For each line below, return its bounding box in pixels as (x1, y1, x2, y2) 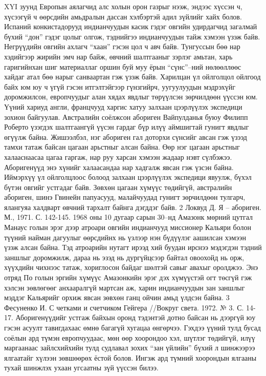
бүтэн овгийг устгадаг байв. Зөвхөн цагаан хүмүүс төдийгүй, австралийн (4, 181, 232, 192)
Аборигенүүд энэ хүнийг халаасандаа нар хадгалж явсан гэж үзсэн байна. (4, 161, 234, 172)
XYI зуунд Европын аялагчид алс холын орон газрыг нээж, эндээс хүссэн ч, (4, 1, 242, 11)
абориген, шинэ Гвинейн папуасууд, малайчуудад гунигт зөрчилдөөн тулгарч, (4, 192, 246, 202)
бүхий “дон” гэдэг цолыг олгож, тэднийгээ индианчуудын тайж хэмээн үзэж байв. (4, 31, 260, 41)
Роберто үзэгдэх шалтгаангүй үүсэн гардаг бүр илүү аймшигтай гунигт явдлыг (4, 121, 249, 132)
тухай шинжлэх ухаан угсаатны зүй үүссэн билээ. (4, 362, 159, 373)
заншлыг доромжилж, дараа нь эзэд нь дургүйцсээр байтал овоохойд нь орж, (4, 252, 245, 262)
